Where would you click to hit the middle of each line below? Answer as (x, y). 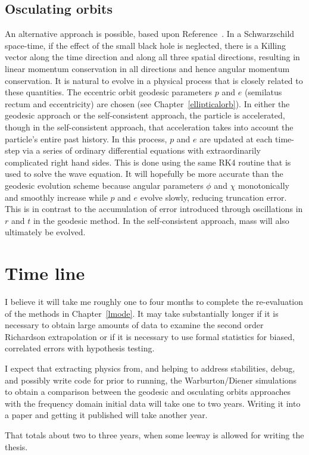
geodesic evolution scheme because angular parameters (104, 185)
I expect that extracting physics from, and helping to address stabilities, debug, (150, 368)
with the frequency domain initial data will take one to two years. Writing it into (153, 403)
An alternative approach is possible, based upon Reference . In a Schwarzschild (150, 34)
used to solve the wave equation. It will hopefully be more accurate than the (144, 174)
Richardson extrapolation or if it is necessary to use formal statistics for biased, (150, 336)
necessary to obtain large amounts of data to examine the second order (134, 325)
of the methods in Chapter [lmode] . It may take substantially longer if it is (142, 313)
